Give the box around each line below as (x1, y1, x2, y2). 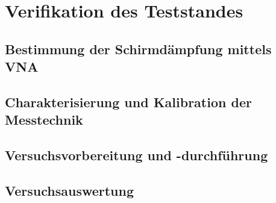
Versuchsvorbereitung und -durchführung (5, 146, 268, 164)
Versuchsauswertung (5, 181, 134, 199)
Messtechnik (5, 110, 83, 129)
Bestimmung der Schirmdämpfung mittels (5, 39, 272, 58)
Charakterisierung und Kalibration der (5, 92, 252, 111)
